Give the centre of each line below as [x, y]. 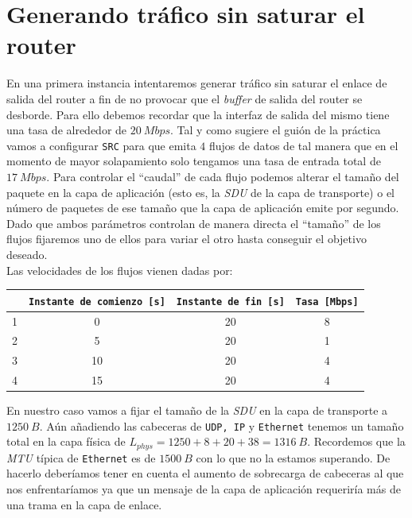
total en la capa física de [66, 441]
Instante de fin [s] [230, 302]
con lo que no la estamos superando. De [293, 457]
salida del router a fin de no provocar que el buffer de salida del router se [185, 98]
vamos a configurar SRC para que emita [101, 145]
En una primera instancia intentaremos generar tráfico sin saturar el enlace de [197, 83]
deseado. [27, 254]
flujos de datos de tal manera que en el [304, 145]
